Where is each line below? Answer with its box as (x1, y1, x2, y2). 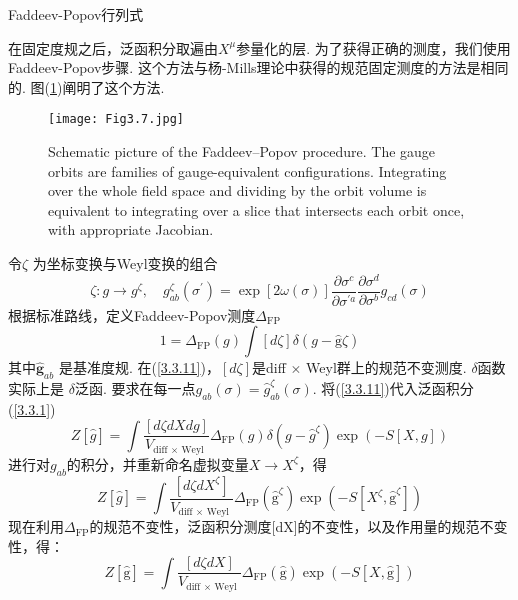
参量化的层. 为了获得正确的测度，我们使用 (236, 37, 511, 58)
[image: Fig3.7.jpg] (48, 112, 185, 127)
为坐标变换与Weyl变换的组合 (32, 253, 218, 273)
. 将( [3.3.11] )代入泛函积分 (312, 378, 474, 398)
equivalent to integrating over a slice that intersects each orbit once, (48, 199, 465, 220)
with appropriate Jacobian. (48, 219, 214, 240)
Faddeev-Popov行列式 (8, 4, 144, 24)
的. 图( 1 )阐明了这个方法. (8, 76, 165, 97)
